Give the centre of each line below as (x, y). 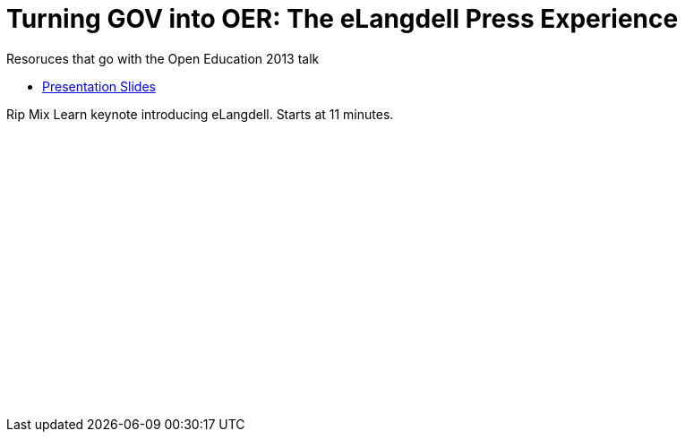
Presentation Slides (99, 86)
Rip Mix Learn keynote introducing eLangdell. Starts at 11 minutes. (200, 114)
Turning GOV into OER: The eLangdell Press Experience (342, 19)
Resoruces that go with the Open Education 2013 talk (163, 58)
